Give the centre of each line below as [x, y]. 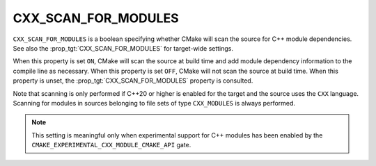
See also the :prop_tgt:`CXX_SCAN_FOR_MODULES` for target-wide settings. [123, 48]
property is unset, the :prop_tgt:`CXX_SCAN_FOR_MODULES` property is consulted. [133, 81]
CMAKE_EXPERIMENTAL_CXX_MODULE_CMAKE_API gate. [111, 145]
